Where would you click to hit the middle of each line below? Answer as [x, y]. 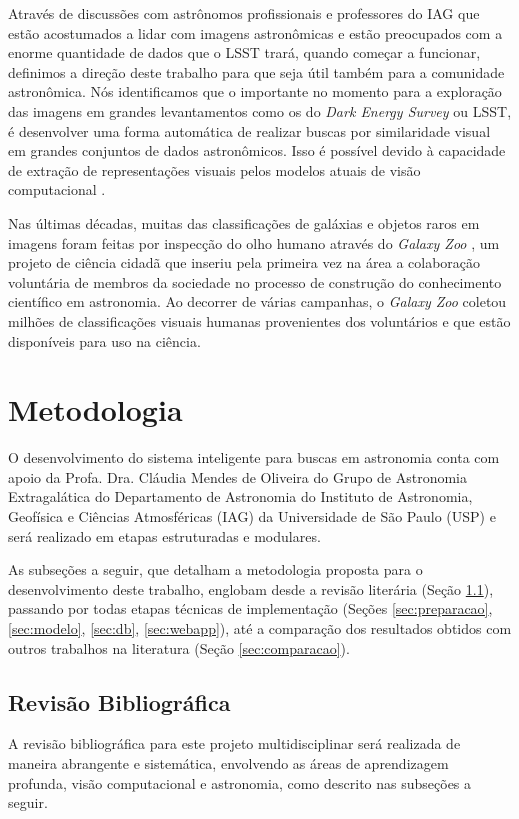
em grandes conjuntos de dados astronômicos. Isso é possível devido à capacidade [257, 150]
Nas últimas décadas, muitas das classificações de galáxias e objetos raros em [244, 222]
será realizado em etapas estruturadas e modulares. [164, 535]
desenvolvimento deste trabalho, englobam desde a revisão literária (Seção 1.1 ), [251, 588]
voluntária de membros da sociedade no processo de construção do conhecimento [255, 281]
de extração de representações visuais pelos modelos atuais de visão [214, 169]
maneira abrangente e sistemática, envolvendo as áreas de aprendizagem [228, 762]
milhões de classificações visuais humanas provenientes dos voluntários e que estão [259, 320]
